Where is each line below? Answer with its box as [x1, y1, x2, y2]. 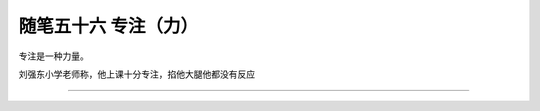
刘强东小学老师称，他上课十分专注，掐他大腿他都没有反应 [18, 68, 255, 80]
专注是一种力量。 [18, 50, 89, 62]
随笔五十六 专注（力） [18, 15, 199, 37]
